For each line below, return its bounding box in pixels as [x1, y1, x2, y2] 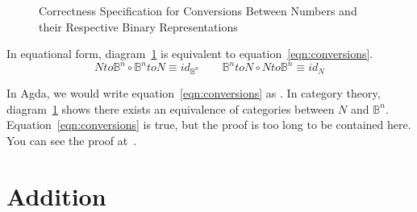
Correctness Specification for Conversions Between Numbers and [39, 2, 357, 19]
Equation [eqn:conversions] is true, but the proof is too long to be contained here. [6, 116, 411, 133]
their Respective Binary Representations [39, 18, 238, 35]
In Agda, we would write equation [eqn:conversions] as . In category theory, [6, 85, 381, 102]
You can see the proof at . [6, 131, 137, 148]
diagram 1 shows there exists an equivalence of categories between [6, 100, 335, 117]
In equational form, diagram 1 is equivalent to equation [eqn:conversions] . [6, 45, 373, 62]
